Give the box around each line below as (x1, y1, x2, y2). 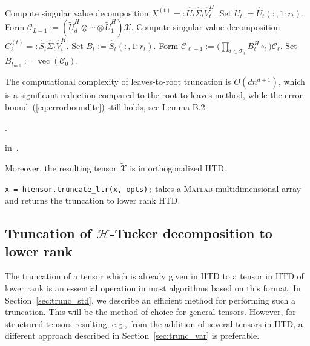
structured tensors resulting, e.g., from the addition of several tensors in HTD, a (5, 317, 303, 330)
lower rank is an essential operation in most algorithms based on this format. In (5, 281, 301, 294)
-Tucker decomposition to (110, 224, 272, 242)
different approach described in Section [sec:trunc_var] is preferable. (5, 329, 260, 342)
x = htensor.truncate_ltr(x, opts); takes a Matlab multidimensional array (5, 182, 302, 195)
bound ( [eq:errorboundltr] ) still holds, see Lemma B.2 (5, 100, 205, 113)
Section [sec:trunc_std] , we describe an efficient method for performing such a (5, 293, 296, 306)
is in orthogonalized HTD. (130, 161, 226, 174)
